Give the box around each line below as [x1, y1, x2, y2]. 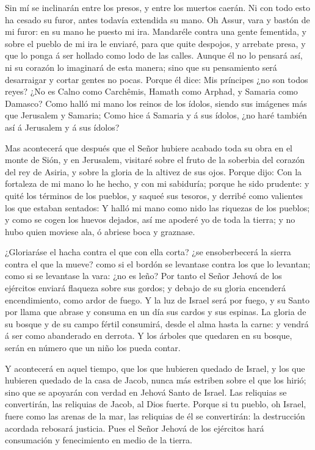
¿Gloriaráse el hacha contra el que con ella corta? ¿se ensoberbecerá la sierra [5, 245, 291, 258]
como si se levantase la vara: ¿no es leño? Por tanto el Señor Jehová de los [5, 269, 282, 282]
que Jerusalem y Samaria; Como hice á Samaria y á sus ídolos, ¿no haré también [5, 109, 307, 122]
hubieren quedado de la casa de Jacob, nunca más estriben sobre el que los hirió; [5, 374, 306, 386]
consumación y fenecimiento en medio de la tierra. [5, 434, 192, 446]
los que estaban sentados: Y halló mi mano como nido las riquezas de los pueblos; [5, 201, 310, 214]
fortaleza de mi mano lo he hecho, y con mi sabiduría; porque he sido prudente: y [5, 177, 310, 190]
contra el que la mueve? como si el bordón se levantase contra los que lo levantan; [5, 257, 311, 270]
